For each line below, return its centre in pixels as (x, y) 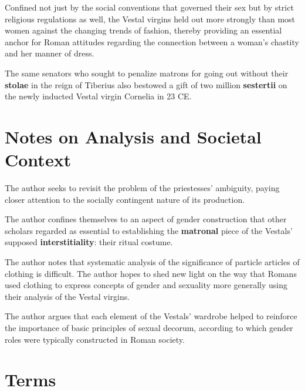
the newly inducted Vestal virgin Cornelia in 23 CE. (98, 96)
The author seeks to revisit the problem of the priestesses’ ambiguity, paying (142, 188)
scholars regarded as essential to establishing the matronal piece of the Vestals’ (149, 230)
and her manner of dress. (50, 53)
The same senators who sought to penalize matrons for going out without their (147, 73)
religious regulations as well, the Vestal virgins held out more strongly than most (150, 19)
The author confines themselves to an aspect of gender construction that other (146, 219)
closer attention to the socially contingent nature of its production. (125, 199)
